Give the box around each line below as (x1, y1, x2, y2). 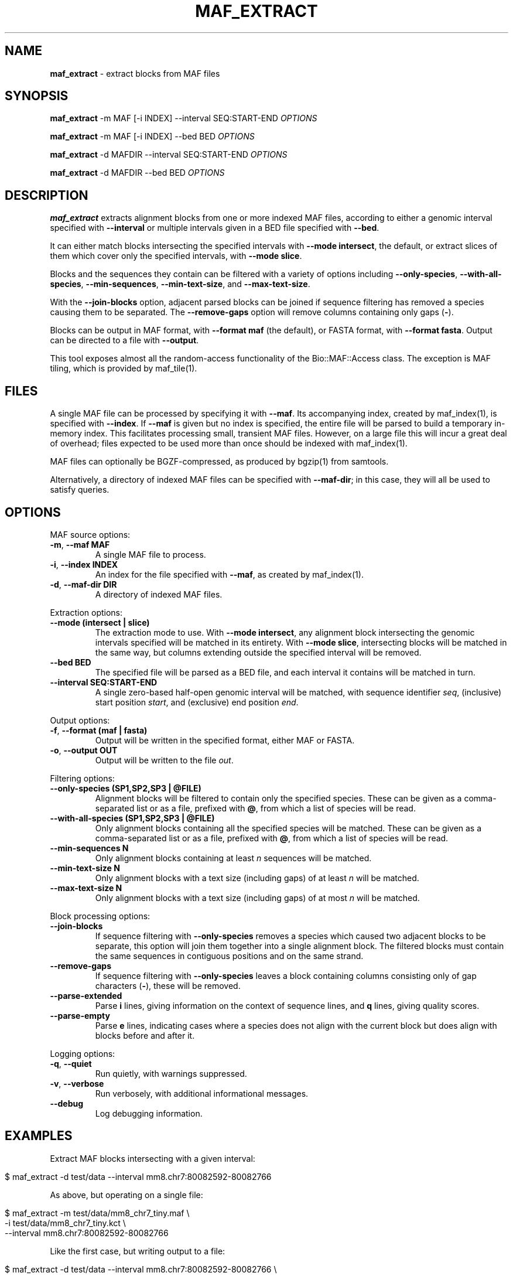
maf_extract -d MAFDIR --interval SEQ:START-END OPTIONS (50, 149, 288, 160)
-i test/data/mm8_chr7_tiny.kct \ (5, 1217, 126, 1228)
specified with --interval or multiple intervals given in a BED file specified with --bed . (50, 223, 379, 233)
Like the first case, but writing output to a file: (50, 1246, 225, 1256)
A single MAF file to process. (95, 549, 206, 559)
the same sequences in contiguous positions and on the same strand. (95, 950, 364, 961)
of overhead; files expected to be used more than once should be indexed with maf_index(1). (50, 438, 408, 449)
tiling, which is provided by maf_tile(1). (50, 363, 197, 374)
